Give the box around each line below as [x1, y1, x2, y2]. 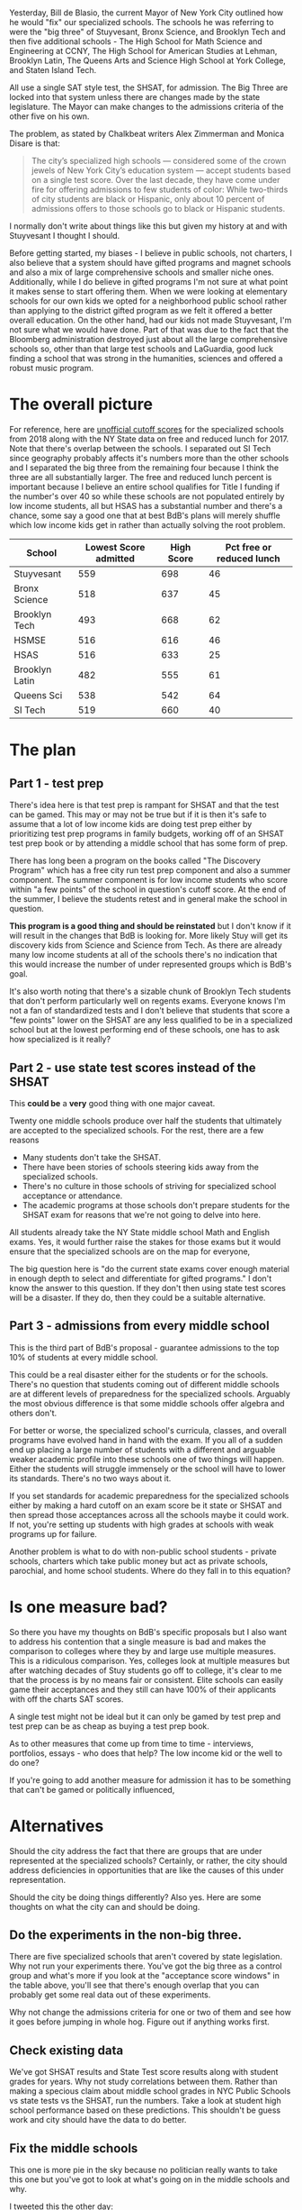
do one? [9, 1757, 40, 1768]
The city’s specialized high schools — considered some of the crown [31, 156, 287, 167]
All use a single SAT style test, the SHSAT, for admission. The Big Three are [9, 82, 289, 93]
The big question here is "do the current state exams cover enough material [9, 1263, 290, 1274]
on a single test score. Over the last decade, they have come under [31, 175, 280, 186]
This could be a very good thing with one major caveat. [9, 1097, 216, 1108]
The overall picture [9, 395, 153, 414]
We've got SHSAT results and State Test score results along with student [9, 2067, 279, 2078]
